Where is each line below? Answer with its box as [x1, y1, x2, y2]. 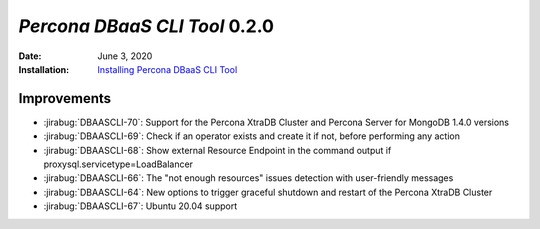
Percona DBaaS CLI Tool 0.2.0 [18, 15, 275, 37]
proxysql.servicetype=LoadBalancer [43, 158, 194, 170]
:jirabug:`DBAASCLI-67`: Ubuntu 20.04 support [43, 200, 238, 212]
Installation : [18, 63, 70, 75]
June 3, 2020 [97, 50, 153, 62]
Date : [18, 50, 42, 62]
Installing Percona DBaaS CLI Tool [97, 63, 238, 75]
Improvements [18, 90, 112, 107]
